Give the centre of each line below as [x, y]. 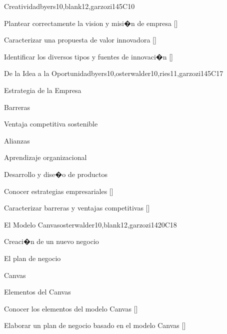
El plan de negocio [32, 258]
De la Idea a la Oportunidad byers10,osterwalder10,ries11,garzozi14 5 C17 [114, 73]
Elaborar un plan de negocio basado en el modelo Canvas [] [95, 325]
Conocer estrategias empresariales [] [59, 191]
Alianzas [17, 140]
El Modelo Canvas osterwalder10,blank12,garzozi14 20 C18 [90, 224]
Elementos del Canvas [37, 292]
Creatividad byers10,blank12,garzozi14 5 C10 [69, 6]
